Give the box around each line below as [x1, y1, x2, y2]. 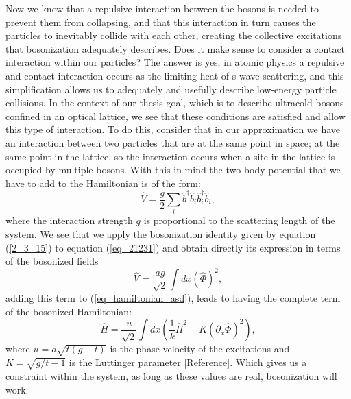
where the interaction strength [5, 213, 133, 228]
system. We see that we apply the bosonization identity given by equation [5, 226, 316, 241]
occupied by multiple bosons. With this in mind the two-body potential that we [5, 162, 341, 177]
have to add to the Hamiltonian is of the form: [5, 176, 201, 190]
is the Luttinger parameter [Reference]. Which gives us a [69, 355, 307, 370]
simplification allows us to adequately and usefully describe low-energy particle [5, 82, 337, 96]
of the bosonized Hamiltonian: [5, 304, 132, 318]
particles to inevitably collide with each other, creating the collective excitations [5, 28, 342, 43]
